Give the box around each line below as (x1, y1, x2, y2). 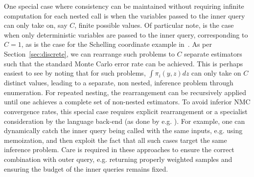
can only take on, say (4, 20, 68, 30)
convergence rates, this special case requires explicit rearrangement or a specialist (4, 106, 248, 116)
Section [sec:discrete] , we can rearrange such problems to (4, 48, 175, 59)
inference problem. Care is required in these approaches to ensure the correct (4, 144, 234, 155)
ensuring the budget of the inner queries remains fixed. (4, 163, 168, 174)
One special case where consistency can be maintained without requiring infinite (4, 1, 244, 11)
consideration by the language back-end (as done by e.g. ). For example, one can (4, 116, 245, 126)
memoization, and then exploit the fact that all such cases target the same (4, 135, 227, 145)
